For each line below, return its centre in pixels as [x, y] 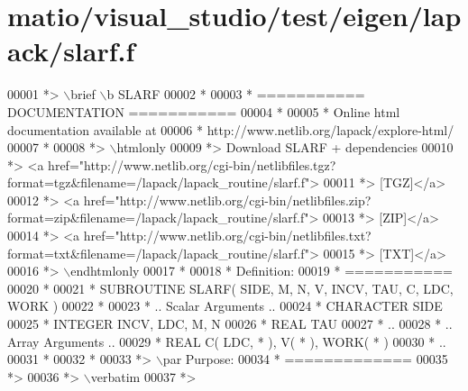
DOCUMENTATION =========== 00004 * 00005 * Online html [204, 111]
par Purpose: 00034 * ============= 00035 [305, 359]
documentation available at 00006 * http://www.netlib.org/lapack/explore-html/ [231, 129]
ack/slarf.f [71, 51]
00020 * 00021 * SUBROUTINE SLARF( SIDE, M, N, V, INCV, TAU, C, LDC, [230, 288]
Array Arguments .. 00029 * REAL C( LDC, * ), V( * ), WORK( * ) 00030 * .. [227, 341]
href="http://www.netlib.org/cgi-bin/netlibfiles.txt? [227, 236]
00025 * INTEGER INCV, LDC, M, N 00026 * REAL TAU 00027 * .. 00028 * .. [230, 324]
